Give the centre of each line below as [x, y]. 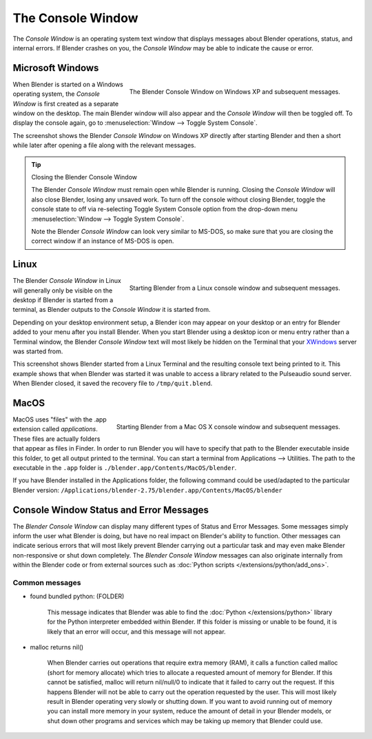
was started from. [38, 351]
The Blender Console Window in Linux [67, 281]
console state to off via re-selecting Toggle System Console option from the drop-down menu [164, 209]
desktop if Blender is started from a [63, 300]
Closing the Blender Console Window [84, 177]
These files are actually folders [56, 439]
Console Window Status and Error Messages [111, 510]
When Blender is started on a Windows [68, 84]
